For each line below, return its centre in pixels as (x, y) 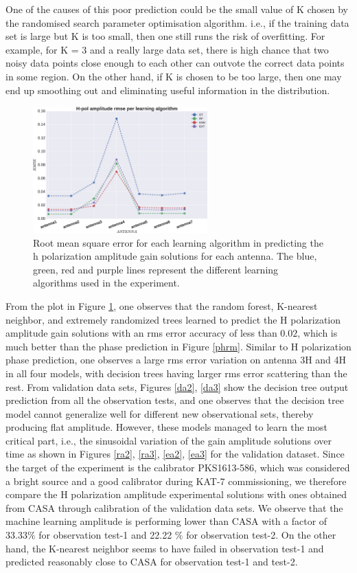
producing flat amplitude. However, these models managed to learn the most (166, 427)
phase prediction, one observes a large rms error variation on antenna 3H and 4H (176, 360)
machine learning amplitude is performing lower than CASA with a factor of (166, 521)
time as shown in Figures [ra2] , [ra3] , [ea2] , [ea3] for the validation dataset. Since (175, 454)
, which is (318, 333)
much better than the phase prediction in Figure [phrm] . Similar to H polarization (178, 346)
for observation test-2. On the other (261, 535)
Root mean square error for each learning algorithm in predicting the (178, 242)
